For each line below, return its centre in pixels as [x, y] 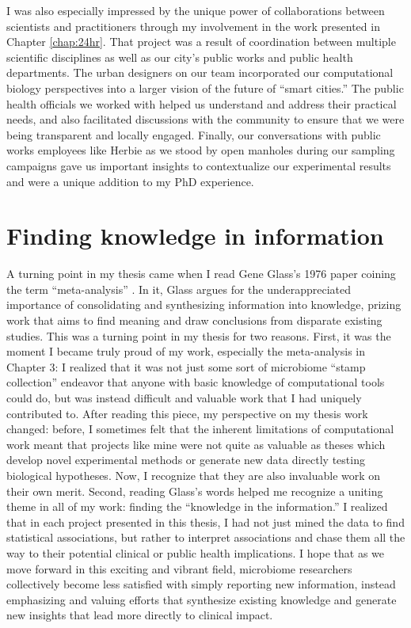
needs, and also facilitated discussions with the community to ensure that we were [205, 119]
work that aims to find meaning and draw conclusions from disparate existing [194, 320]
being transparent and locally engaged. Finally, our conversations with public [194, 134]
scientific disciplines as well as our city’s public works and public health [180, 57]
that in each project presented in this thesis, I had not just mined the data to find [205, 521]
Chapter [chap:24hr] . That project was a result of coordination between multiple [201, 42]
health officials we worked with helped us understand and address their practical [202, 103]
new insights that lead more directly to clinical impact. [140, 615]
